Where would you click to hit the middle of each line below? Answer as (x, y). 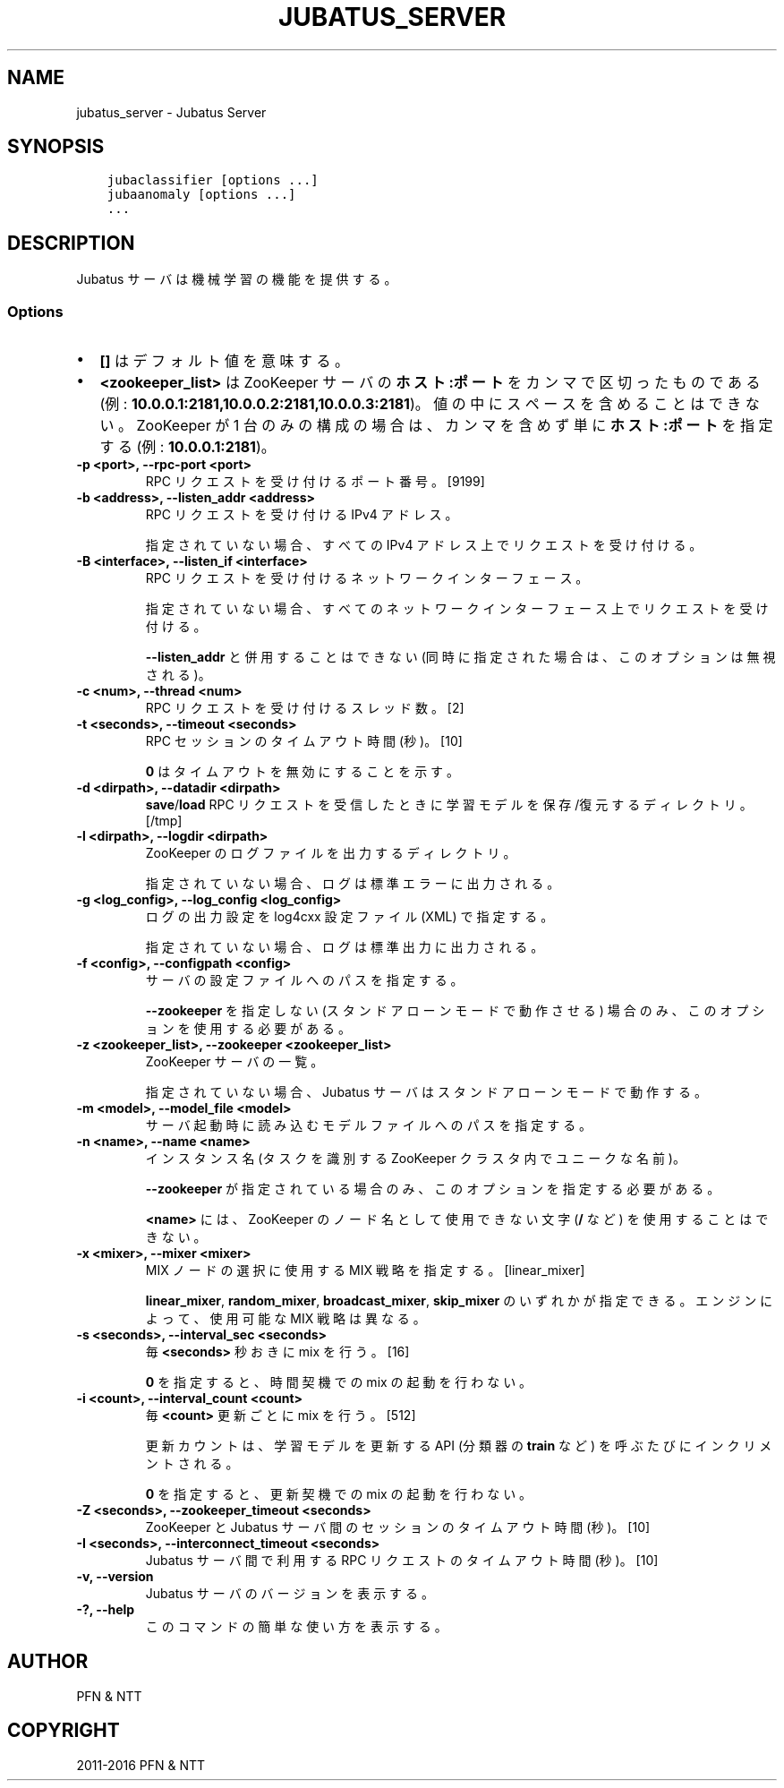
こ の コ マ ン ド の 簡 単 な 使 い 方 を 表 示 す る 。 (296, 1627)
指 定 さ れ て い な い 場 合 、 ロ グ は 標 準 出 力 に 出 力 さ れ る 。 (345, 947)
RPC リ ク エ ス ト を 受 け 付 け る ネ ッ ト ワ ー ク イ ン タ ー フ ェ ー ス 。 (367, 578)
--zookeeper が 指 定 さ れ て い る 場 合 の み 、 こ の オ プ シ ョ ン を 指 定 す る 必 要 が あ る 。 (433, 1189)
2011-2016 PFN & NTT (141, 1765)
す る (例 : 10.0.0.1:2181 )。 (187, 447)
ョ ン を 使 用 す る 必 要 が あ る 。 (248, 1029)
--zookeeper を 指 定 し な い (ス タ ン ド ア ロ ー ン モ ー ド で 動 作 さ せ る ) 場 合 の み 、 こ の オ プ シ (455, 1011)
